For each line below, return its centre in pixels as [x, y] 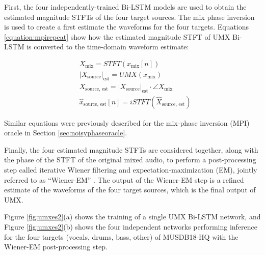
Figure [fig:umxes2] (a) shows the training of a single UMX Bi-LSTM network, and [132, 217]
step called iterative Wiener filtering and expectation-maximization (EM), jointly [131, 170]
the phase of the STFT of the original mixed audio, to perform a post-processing [130, 160]
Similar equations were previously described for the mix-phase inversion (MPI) [127, 122]
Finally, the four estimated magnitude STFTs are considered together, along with [131, 149]
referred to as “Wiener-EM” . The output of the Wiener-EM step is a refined [124, 179]
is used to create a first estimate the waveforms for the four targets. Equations [127, 27]
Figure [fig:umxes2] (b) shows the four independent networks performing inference [131, 227]
